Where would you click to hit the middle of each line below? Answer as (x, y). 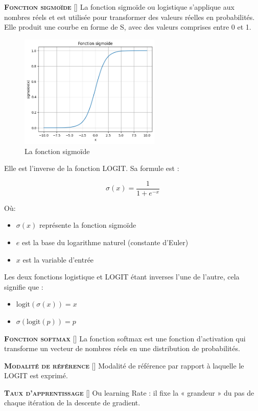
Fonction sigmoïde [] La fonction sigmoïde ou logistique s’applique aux (119, 7)
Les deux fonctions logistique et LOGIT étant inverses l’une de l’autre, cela (122, 277)
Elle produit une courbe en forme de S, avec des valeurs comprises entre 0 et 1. (128, 27)
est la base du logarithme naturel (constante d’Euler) (105, 242)
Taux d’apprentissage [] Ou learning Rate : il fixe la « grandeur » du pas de (129, 392)
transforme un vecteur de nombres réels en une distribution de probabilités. (122, 348)
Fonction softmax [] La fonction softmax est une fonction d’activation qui (125, 338)
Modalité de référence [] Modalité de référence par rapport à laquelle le (124, 365)
